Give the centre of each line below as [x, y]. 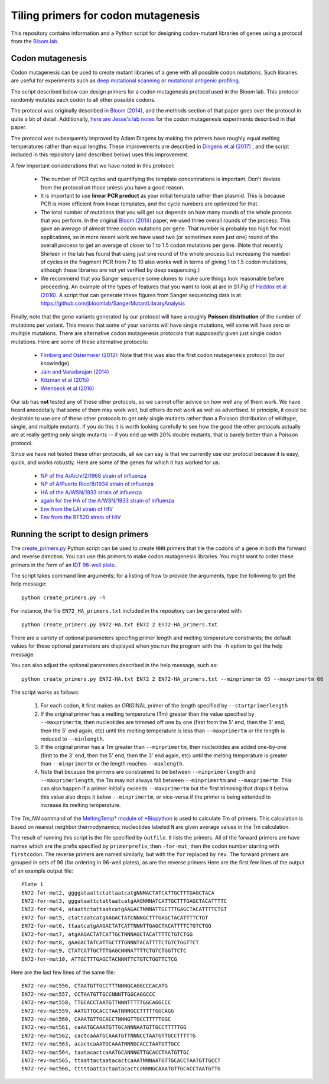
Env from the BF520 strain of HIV [81, 517]
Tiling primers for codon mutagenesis [105, 15]
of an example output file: [42, 871]
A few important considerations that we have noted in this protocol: [93, 165]
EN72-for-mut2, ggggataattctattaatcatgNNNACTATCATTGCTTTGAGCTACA [118, 893]
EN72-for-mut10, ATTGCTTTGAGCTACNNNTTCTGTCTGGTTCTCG [99, 959]
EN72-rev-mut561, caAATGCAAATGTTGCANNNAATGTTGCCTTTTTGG [104, 1027]
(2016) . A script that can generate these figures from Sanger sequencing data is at [141, 295]
